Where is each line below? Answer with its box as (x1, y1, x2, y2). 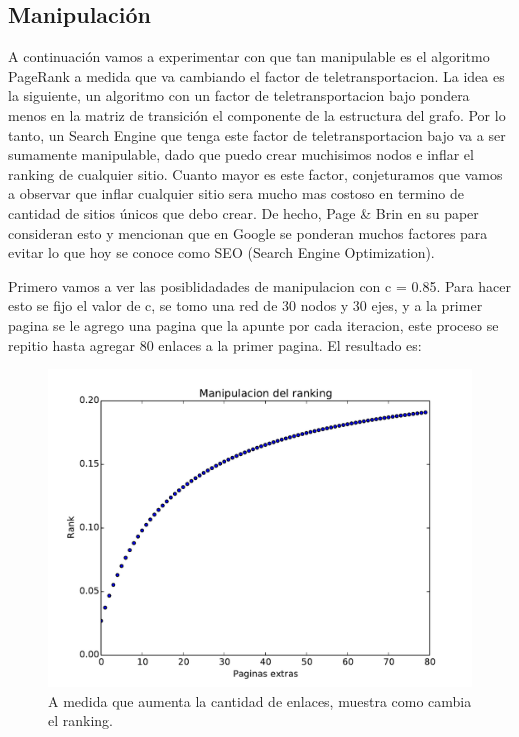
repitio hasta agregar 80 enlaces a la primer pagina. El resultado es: (8, 334, 422, 355)
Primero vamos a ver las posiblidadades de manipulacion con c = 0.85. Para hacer (8, 275, 511, 296)
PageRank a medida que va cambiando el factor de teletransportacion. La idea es (8, 65, 505, 86)
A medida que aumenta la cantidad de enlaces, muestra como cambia (48, 690, 472, 711)
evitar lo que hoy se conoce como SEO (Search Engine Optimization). (8, 242, 435, 263)
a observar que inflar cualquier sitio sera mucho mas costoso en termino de (8, 183, 465, 204)
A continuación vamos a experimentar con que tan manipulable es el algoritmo (8, 46, 490, 67)
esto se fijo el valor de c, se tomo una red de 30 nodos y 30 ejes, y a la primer (8, 295, 483, 316)
